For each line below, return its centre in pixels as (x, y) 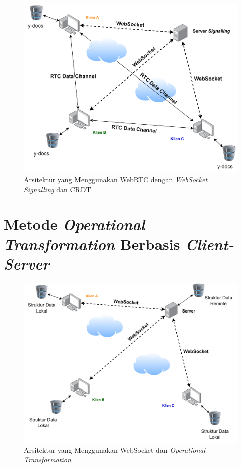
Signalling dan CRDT (57, 189)
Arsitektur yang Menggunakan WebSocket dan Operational (114, 450)
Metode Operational (74, 224)
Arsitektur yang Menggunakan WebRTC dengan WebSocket (116, 179)
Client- (210, 244)
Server (27, 264)
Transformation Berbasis (92, 244)
